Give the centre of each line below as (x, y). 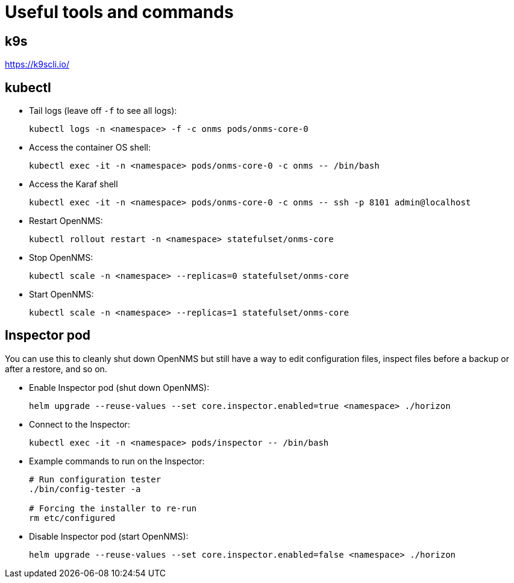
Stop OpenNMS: (61, 258)
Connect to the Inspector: (80, 424)
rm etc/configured (72, 518)
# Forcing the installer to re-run (113, 508)
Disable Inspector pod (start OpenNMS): (109, 536)
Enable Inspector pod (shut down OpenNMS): (119, 387)
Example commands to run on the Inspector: (117, 461)
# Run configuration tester (95, 479)
